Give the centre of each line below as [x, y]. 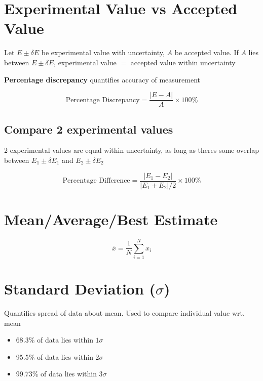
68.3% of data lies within [54, 340]
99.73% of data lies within [56, 374]
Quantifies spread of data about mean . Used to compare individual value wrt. [124, 312]
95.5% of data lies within [54, 356]
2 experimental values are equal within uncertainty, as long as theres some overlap [131, 150]
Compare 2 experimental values [89, 129]
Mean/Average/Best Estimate [111, 219]
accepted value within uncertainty [183, 62]
